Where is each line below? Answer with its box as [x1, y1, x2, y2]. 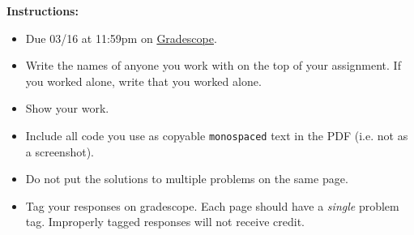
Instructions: [6, 2, 79, 19]
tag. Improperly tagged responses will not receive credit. [25, 213, 305, 230]
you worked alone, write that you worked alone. [25, 72, 262, 89]
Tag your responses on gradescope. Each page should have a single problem [25, 197, 399, 214]
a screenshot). [25, 143, 94, 160]
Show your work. [25, 100, 109, 117]
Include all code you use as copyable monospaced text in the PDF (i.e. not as [25, 126, 408, 143]
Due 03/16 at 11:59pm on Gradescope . [25, 29, 217, 46]
